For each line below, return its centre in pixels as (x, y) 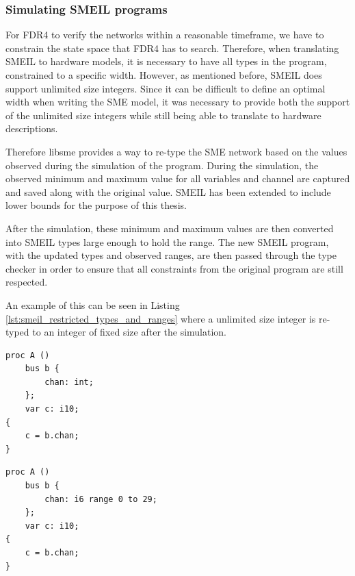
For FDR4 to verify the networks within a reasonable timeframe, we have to (165, 35)
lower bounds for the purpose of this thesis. (96, 205)
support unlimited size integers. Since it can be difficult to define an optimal (166, 88)
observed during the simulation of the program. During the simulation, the (162, 165)
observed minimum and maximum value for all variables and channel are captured (178, 178)
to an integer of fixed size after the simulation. (130, 332)
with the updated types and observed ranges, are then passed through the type (171, 255)
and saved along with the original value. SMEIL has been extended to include (168, 191)
